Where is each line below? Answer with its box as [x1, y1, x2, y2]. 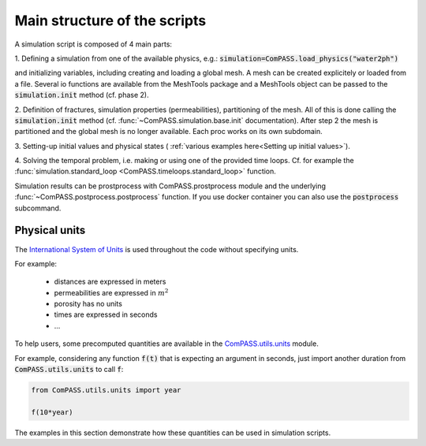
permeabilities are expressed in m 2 [54, 288, 169, 297]
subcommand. [14, 203, 62, 213]
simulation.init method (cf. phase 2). [14, 91, 149, 100]
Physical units [14, 224, 86, 237]
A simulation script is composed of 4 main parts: [14, 39, 173, 49]
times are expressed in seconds [54, 310, 158, 319]
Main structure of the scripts [14, 12, 207, 29]
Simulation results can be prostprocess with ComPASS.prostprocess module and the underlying [14, 181, 327, 191]
